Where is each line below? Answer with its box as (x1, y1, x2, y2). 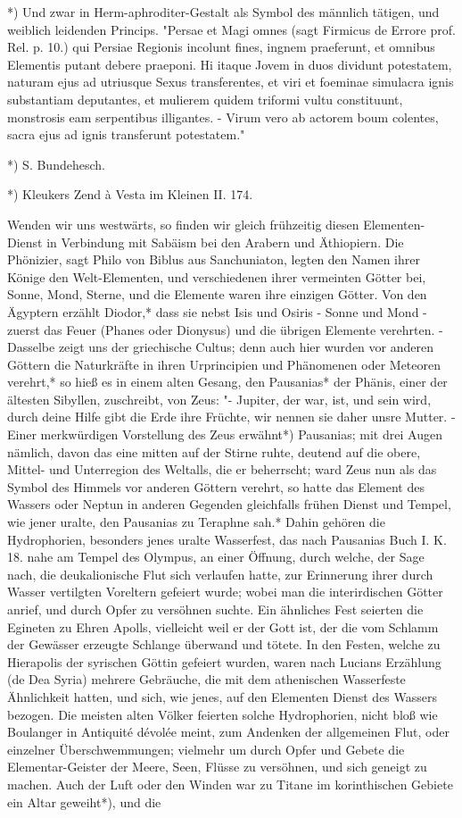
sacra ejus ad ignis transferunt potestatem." (7, 125, 245, 144)
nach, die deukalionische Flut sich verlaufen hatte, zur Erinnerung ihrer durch (7, 564, 433, 583)
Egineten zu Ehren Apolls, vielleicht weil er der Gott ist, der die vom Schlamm (7, 617, 439, 636)
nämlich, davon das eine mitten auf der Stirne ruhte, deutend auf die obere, (7, 442, 421, 461)
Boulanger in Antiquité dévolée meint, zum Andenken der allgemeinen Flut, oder (7, 722, 450, 741)
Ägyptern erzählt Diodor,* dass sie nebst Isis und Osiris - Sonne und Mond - (7, 302, 427, 321)
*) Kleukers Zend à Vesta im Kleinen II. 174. (7, 185, 253, 204)
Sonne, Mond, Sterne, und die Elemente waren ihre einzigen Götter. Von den (7, 285, 427, 304)
